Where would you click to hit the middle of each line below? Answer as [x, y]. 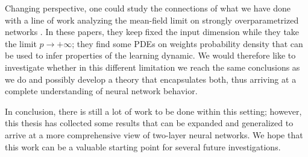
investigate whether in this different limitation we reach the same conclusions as [152, 67]
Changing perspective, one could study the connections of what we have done [148, 8]
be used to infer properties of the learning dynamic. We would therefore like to [150, 55]
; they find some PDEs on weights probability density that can [187, 43]
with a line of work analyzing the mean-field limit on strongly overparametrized [152, 20]
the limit [21, 43]
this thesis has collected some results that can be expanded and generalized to [149, 123]
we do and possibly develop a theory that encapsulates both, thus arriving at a [151, 79]
